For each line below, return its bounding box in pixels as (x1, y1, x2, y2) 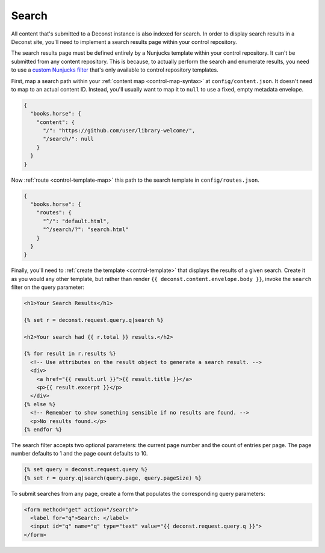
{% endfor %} (23, 426, 63, 433)
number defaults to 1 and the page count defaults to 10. (11, 450, 148, 457)
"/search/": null (43, 135, 94, 143)
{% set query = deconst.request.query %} (23, 466, 148, 473)
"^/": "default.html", (43, 217, 110, 224)
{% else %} (23, 401, 56, 407)
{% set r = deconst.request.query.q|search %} (23, 317, 164, 323)
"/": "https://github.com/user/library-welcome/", (43, 127, 196, 134)
